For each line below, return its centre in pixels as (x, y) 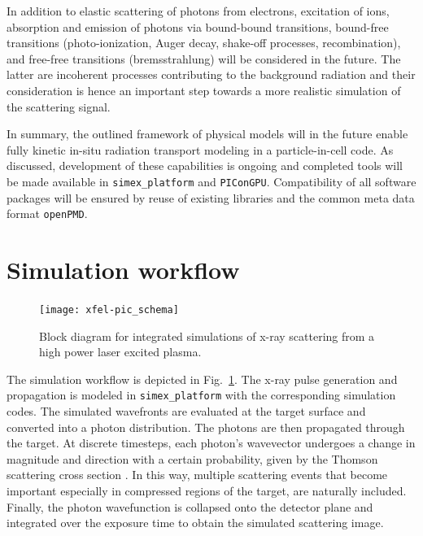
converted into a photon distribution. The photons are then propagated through (206, 427)
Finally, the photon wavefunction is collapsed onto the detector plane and (190, 506)
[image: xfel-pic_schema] (109, 309)
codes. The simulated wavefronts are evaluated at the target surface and (186, 411)
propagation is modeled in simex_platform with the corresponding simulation (201, 395)
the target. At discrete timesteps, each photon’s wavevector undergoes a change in (211, 443)
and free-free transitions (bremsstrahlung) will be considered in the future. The (204, 58)
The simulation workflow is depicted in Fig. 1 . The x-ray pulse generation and (202, 379)
